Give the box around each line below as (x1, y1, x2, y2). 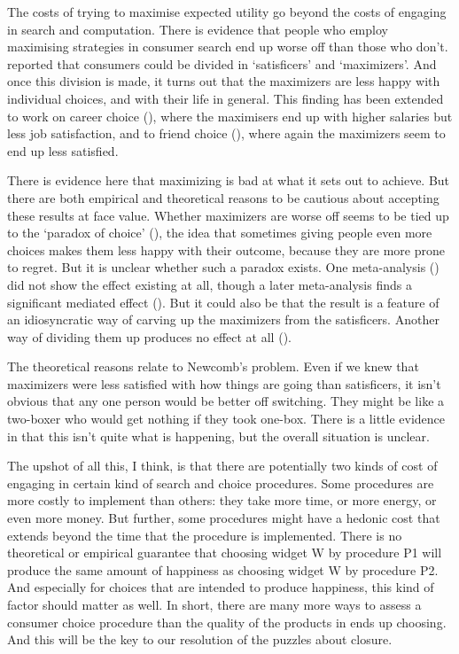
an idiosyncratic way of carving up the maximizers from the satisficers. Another (7, 310, 440, 329)
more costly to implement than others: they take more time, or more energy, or (7, 491, 437, 510)
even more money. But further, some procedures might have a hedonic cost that (7, 509, 440, 527)
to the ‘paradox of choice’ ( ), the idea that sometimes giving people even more (7, 223, 432, 242)
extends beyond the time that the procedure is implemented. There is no (7, 526, 402, 544)
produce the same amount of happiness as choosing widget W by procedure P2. (7, 560, 439, 579)
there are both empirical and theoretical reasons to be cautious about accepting (7, 188, 440, 206)
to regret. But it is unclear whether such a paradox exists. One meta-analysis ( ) (7, 258, 440, 276)
